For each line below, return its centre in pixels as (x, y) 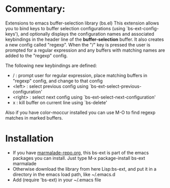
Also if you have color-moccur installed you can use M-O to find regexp (80, 112)
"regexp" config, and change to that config (58, 81)
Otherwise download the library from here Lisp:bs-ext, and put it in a (84, 169)
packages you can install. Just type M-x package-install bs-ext (79, 158)
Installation (30, 139)
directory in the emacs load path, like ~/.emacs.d (64, 174)
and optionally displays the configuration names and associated (87, 34)
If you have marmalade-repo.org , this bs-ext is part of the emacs (81, 152)
